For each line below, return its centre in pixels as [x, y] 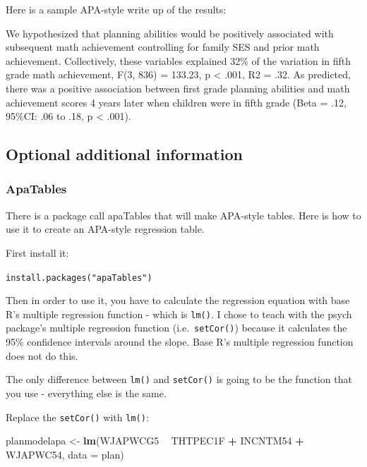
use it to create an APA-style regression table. [105, 229]
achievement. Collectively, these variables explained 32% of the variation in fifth [179, 60]
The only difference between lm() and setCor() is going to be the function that [179, 379]
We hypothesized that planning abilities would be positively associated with [170, 33]
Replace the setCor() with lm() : [77, 417]
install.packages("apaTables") [79, 278]
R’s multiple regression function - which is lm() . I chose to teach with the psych [179, 314]
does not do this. [42, 355]
